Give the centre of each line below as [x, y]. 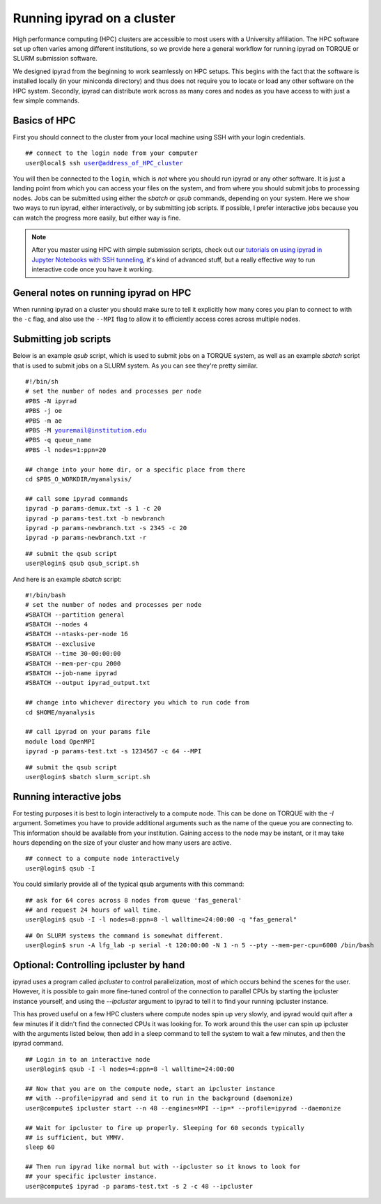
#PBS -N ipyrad [51, 401]
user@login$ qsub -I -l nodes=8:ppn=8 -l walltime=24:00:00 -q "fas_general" [161, 920]
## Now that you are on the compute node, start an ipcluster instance [150, 1089]
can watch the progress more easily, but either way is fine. [97, 218]
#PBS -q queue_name [59, 440]
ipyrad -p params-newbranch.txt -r [86, 538]
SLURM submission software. [55, 59]
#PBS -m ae [44, 421]
